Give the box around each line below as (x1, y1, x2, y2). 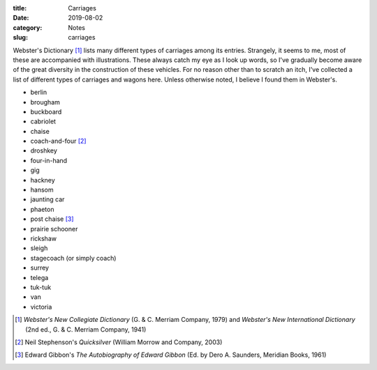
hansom (30, 185, 54, 194)
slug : (13, 33, 28, 42)
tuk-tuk (30, 283, 52, 291)
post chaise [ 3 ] (30, 215, 74, 223)
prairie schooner (30, 224, 78, 233)
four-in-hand (30, 156, 68, 164)
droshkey (30, 146, 57, 155)
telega (30, 273, 49, 282)
